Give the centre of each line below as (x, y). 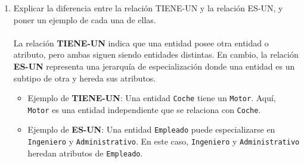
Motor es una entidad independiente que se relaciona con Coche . (144, 109)
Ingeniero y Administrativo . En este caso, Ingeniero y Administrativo (164, 141)
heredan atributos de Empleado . (85, 153)
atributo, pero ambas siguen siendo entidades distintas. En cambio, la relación (156, 54)
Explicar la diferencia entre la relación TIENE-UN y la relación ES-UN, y (148, 8)
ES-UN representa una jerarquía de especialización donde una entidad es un (154, 66)
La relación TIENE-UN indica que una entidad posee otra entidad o (141, 43)
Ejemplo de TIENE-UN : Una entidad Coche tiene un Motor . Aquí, (152, 98)
